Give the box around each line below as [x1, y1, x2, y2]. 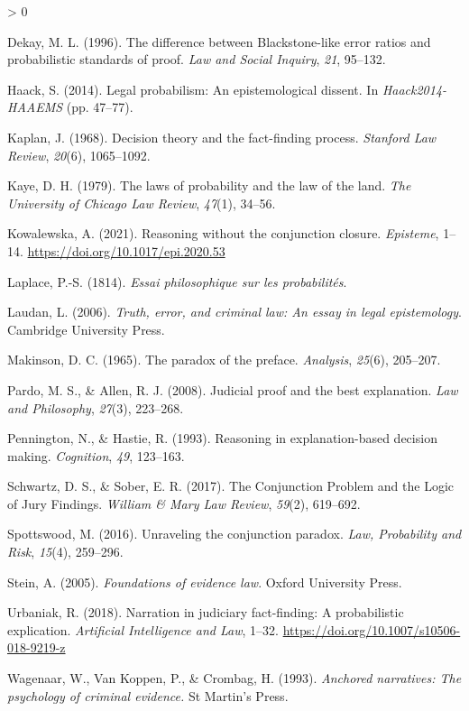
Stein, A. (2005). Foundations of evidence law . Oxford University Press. [7, 572, 402, 591]
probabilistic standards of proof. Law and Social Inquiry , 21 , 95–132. [7, 50, 386, 69]
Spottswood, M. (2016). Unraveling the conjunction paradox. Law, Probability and [7, 524, 462, 543]
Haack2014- [382, 79, 447, 98]
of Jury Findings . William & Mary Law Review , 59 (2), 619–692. [7, 494, 361, 512]
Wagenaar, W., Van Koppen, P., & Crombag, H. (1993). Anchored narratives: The [7, 669, 462, 688]
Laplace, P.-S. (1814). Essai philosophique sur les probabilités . [7, 272, 347, 291]
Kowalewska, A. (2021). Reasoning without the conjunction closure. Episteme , [7, 224, 439, 243]
